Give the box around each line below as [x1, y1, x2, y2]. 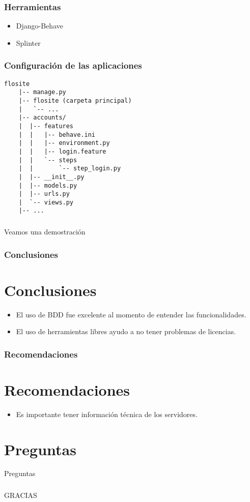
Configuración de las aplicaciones [4, 59, 142, 72]
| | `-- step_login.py [18, 165, 121, 172]
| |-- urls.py [18, 190, 70, 198]
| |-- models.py [18, 182, 77, 189]
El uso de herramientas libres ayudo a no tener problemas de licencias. [16, 326, 236, 337]
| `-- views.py [18, 198, 74, 206]
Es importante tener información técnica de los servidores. [16, 408, 198, 419]
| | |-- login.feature [18, 147, 106, 155]
